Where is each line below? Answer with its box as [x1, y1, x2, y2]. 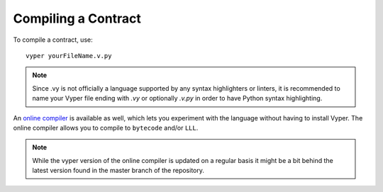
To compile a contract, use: [13, 35, 93, 44]
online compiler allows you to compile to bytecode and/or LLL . [13, 123, 199, 132]
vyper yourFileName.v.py [26, 52, 112, 60]
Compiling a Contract [13, 11, 142, 26]
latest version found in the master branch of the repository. [32, 166, 205, 175]
